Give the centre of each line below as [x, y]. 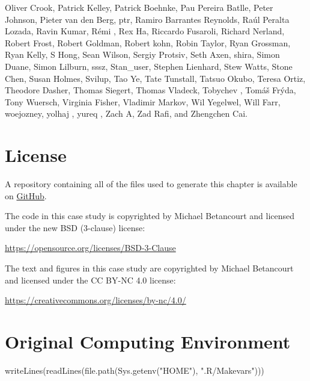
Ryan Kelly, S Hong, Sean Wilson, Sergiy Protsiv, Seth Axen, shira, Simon [142, 54]
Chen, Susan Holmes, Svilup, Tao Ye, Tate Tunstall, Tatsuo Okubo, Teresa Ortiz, [155, 78]
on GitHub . [26, 195]
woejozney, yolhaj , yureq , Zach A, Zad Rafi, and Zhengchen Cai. [126, 113]
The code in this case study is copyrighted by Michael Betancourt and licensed [150, 216]
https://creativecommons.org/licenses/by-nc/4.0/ [96, 300]
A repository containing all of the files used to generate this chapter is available [151, 184]
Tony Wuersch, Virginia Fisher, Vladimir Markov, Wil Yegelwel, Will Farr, [143, 101]
